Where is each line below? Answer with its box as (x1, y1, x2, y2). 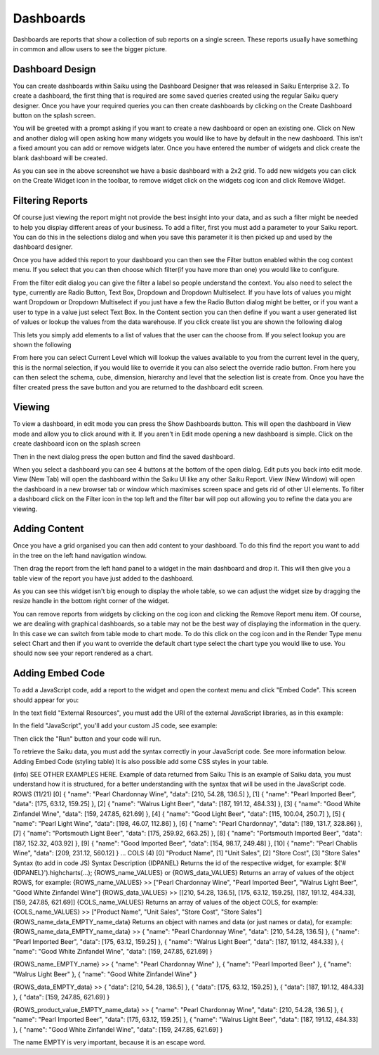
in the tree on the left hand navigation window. (13, 551, 147, 559)
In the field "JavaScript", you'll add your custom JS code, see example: (13, 721, 218, 730)
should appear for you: (13, 696, 79, 704)
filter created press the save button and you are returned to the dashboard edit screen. (13, 383, 265, 391)
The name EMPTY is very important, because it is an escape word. (13, 1038, 206, 1047)
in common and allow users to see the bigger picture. (13, 44, 168, 53)
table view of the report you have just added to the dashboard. (13, 574, 194, 583)
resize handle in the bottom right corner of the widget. (13, 597, 170, 605)
